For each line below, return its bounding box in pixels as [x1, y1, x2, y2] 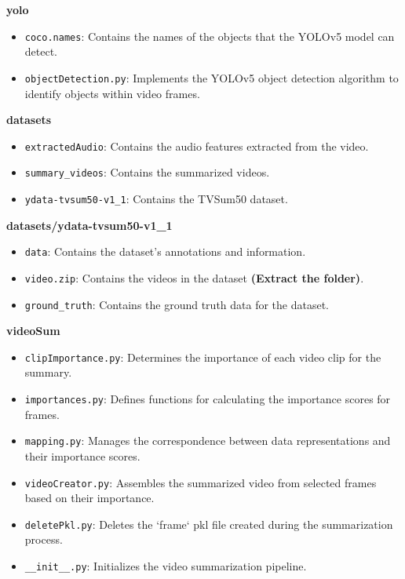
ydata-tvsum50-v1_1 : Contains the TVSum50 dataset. [24, 191, 288, 206]
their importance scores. [24, 447, 140, 464]
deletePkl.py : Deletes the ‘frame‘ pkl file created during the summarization [24, 515, 393, 532]
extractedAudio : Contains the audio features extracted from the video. [24, 137, 369, 154]
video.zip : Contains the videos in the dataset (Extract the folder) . [24, 269, 364, 286]
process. [24, 531, 63, 548]
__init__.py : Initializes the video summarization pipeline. [24, 558, 307, 574]
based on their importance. [24, 490, 155, 506]
